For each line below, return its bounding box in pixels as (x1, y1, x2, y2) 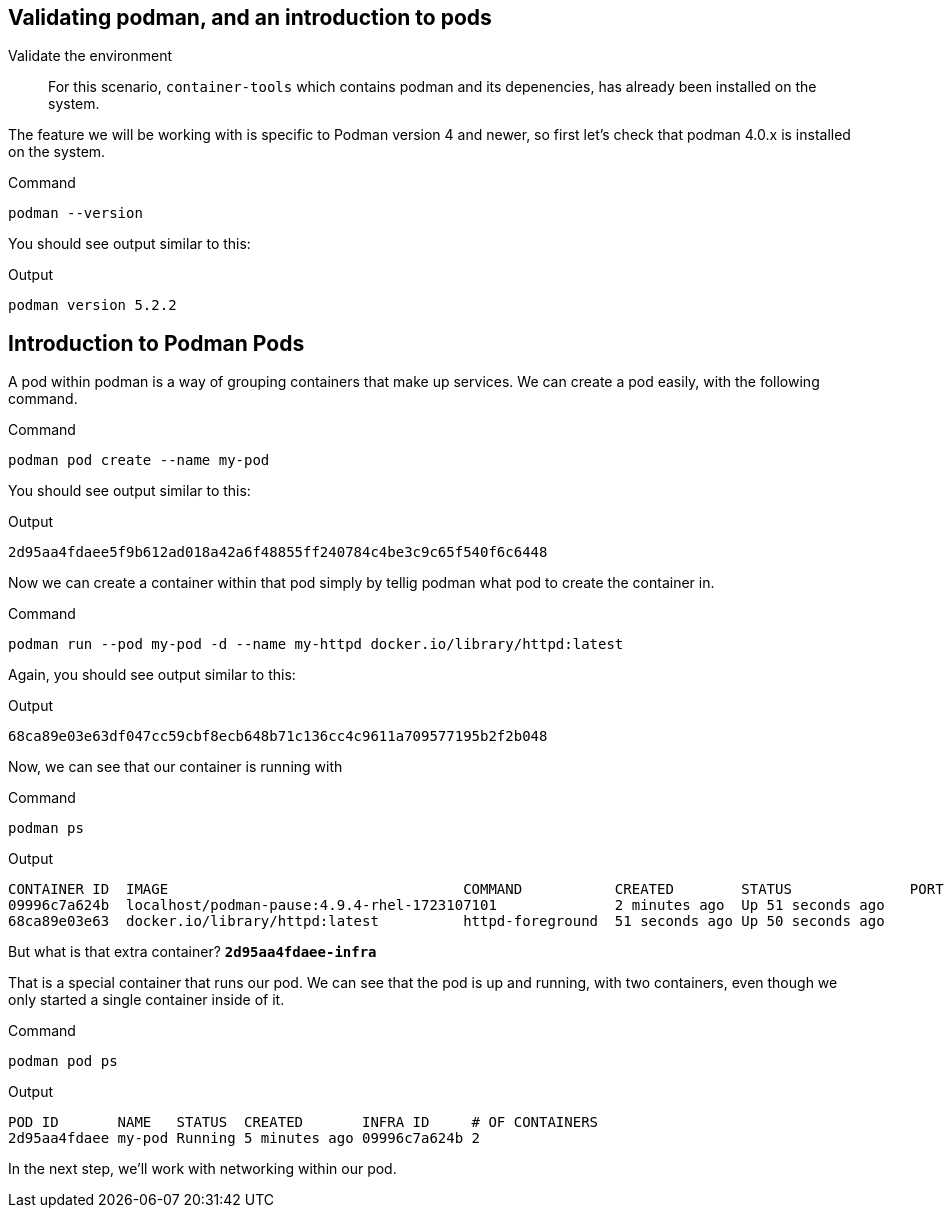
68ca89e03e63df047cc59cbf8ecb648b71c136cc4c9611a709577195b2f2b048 (8, 728, 548, 745)
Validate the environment (8, 47, 172, 65)
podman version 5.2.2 (8, 297, 177, 314)
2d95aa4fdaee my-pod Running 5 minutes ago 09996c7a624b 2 (8, 1130, 481, 1147)
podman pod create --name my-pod (8, 452, 270, 469)
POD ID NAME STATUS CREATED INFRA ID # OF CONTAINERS (8, 1114, 599, 1131)
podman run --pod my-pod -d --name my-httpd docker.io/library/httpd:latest (8, 636, 624, 653)
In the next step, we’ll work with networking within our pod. (8, 1160, 397, 1178)
